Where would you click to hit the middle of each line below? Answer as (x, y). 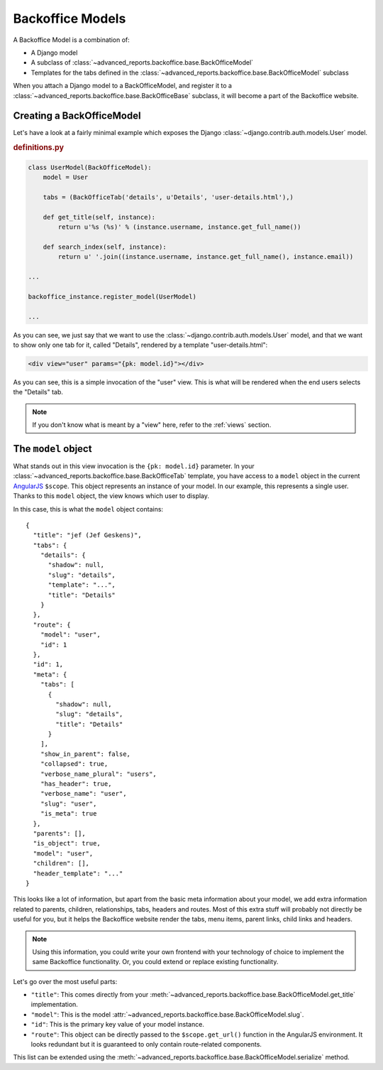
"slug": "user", (68, 804)
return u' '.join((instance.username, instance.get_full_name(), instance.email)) (206, 257)
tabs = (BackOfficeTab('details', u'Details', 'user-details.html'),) (168, 197)
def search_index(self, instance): (105, 247)
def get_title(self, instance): (99, 217)
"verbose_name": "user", (83, 794)
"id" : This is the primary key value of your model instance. (118, 1025)
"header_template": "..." (78, 873)
